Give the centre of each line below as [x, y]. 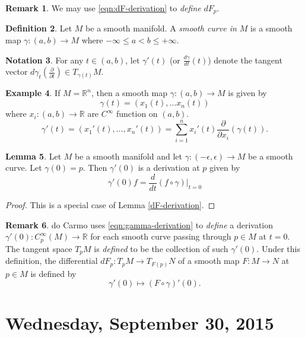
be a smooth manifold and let [128, 156]
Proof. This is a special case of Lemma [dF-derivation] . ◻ [110, 205]
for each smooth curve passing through [161, 236]
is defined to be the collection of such [161, 248]
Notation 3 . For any [45, 60]
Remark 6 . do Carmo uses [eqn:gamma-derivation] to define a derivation [139, 224]
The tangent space [39, 248]
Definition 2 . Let [39, 28]
